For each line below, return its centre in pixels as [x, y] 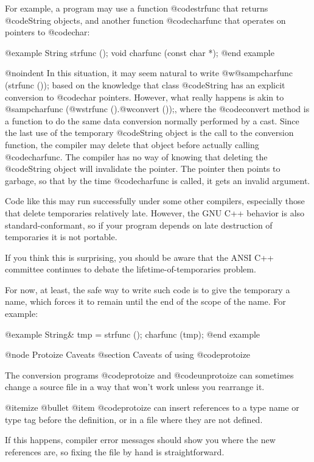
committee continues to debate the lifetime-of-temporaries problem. [131, 269]
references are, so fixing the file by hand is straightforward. [115, 451]
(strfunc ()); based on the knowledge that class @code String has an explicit [145, 84]
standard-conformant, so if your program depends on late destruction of [139, 225]
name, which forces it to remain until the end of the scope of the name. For [145, 301]
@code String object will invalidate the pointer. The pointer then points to [143, 169]
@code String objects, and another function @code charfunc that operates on [145, 20]
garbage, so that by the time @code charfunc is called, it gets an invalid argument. [158, 180]
